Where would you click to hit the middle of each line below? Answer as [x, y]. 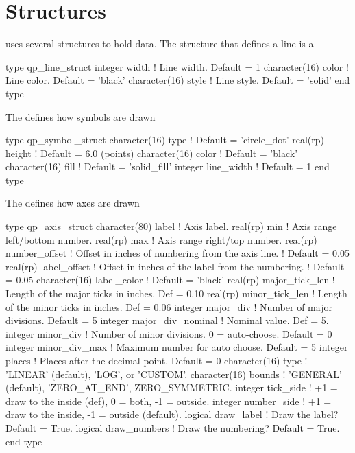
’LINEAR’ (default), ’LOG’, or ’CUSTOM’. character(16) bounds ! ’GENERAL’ [174, 374]
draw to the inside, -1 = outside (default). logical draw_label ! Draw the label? [172, 414]
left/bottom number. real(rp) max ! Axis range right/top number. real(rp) [161, 239]
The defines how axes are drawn [73, 203]
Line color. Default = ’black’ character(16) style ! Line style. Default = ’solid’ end [178, 80]
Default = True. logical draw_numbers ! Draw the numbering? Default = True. [173, 427]
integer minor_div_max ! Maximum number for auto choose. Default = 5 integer [177, 347]
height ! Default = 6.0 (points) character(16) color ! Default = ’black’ [152, 153]
